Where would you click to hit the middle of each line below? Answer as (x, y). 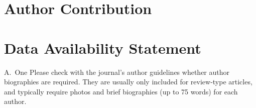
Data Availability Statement (103, 47)
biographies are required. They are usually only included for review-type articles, (128, 82)
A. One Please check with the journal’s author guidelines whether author (117, 72)
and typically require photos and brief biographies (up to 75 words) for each (121, 91)
